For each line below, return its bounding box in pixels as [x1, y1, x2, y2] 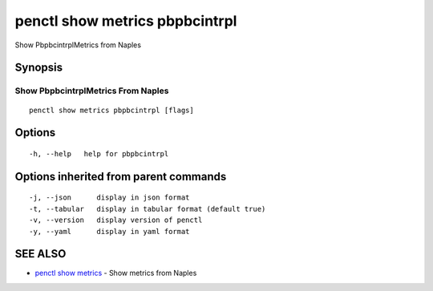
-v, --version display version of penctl [29, 216, 203, 224]
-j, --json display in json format [29, 193, 190, 202]
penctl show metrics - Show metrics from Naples [34, 269, 197, 278]
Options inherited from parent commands [14, 169, 227, 184]
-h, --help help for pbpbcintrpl [29, 149, 169, 158]
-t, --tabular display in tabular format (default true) [29, 204, 266, 213]
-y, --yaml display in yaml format [29, 227, 190, 236]
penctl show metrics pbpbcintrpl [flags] [29, 105, 194, 115]
